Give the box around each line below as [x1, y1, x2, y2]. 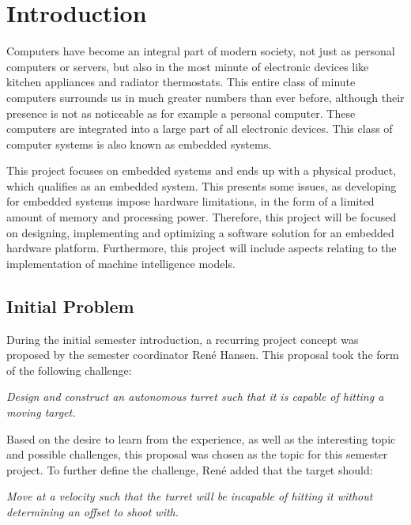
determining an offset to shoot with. [6, 503, 179, 519]
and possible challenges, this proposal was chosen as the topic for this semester [6, 446, 388, 463]
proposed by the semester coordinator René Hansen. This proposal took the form [6, 346, 399, 363]
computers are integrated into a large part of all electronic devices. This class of [6, 120, 393, 137]
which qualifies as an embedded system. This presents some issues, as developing [6, 177, 397, 194]
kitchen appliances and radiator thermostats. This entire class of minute [6, 74, 356, 90]
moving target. [6, 404, 76, 421]
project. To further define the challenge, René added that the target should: [6, 461, 373, 478]
